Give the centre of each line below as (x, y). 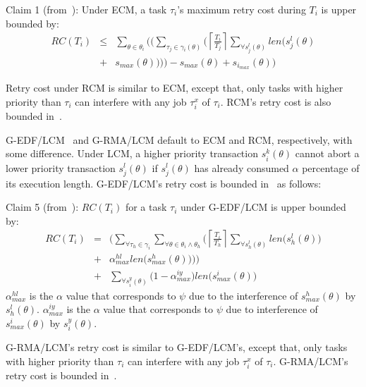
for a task (146, 207)
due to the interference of (243, 295)
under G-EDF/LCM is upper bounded (263, 207)
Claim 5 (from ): (42, 207)
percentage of (331, 167)
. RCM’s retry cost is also (276, 102)
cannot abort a (327, 153)
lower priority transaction (61, 167)
